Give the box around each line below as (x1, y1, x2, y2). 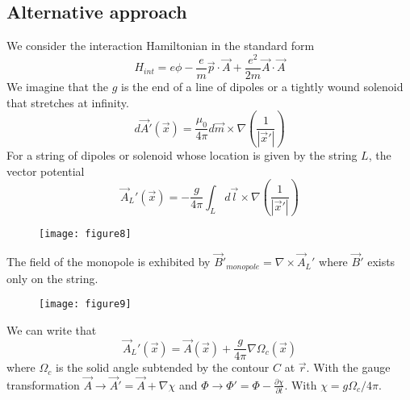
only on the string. (6, 269, 98, 286)
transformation (6, 376, 80, 393)
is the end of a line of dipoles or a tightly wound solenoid (121, 77, 404, 94)
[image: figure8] (39, 228, 132, 240)
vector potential (6, 162, 85, 179)
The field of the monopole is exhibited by (6, 253, 211, 270)
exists (367, 253, 395, 270)
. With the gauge (306, 359, 391, 376)
